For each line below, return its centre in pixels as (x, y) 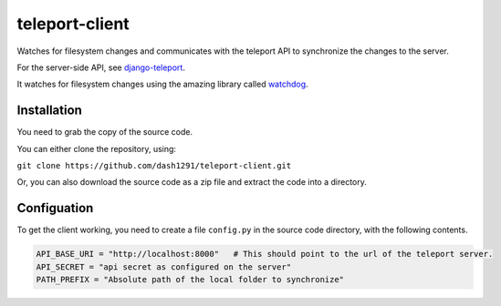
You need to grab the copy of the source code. (105, 132)
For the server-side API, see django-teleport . (101, 67)
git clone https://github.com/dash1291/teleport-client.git (154, 166)
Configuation (55, 208)
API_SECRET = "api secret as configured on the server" (164, 267)
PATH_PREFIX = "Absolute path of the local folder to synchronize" (190, 280)
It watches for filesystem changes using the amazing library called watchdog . (163, 84)
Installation (49, 111)
